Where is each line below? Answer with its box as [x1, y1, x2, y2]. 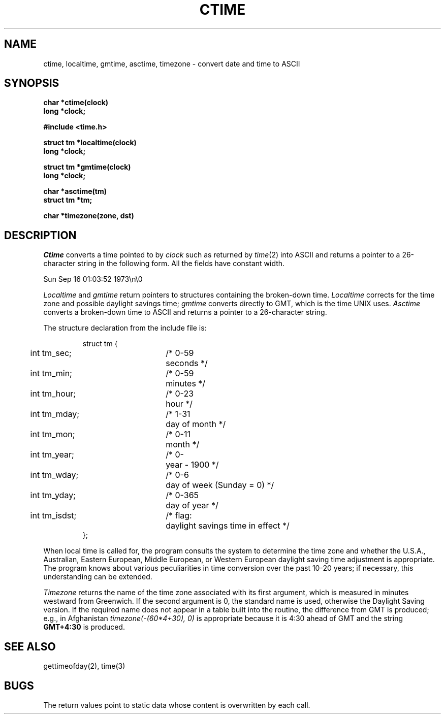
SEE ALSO [4, 640, 56, 653]
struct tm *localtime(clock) [43, 138, 137, 147]
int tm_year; [30, 449, 74, 460]
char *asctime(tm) [43, 187, 107, 196]
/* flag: [166, 510, 192, 521]
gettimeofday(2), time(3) [43, 662, 125, 671]
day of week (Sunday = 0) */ [166, 480, 274, 491]
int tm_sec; [30, 348, 72, 358]
